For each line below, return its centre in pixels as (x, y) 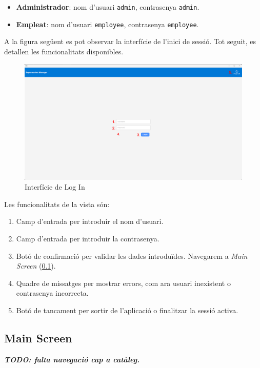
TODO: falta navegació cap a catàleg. (72, 359)
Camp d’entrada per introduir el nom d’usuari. (90, 221)
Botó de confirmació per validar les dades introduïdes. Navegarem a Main (132, 255)
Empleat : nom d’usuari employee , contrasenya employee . (107, 24)
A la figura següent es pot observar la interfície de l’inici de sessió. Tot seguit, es (130, 41)
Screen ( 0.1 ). (36, 266)
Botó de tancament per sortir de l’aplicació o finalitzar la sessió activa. (127, 310)
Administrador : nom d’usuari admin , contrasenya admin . (108, 7)
